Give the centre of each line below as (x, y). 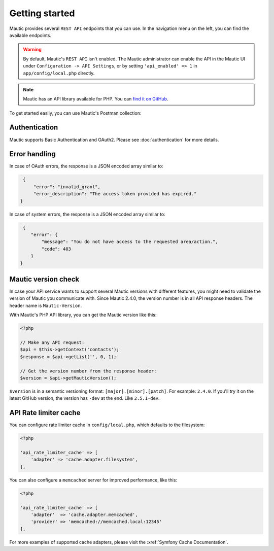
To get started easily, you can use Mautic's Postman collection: (75, 113)
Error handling (32, 154)
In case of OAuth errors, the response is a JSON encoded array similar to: (86, 166)
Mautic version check (44, 279)
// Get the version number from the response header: (88, 371)
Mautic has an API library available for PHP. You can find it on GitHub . (96, 99)
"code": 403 (56, 249)
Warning (32, 49)
